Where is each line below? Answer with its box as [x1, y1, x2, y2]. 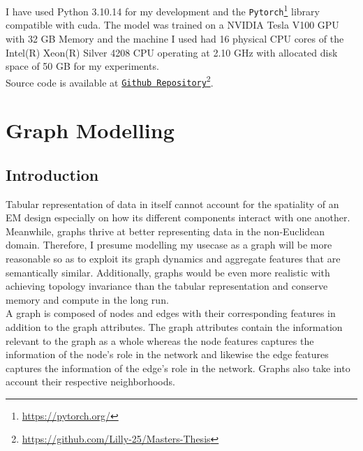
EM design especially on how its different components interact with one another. [6, 210, 350, 225]
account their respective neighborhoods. [6, 374, 175, 389]
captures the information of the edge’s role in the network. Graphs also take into [6, 360, 350, 375]
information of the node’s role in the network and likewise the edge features [6, 347, 329, 362]
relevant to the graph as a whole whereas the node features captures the [6, 333, 314, 348]
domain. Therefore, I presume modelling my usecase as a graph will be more [6, 237, 332, 252]
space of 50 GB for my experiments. [6, 59, 159, 73]
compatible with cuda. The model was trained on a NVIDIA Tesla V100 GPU [6, 17, 339, 32]
